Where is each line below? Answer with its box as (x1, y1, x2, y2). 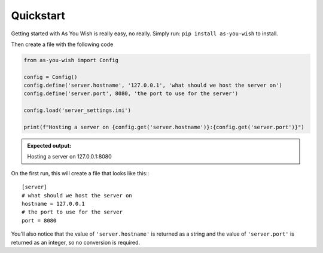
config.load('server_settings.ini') (23, 107, 132, 114)
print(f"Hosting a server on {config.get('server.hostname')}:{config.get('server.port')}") (23, 124, 304, 131)
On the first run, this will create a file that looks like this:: (11, 169, 150, 176)
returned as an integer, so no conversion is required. (11, 239, 141, 246)
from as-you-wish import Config (23, 57, 119, 63)
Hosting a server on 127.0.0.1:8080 (27, 153, 112, 160)
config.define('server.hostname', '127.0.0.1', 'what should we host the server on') (23, 82, 282, 89)
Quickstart (11, 9, 66, 22)
